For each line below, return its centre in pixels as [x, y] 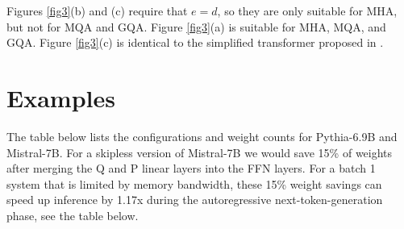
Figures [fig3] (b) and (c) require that [97, 10]
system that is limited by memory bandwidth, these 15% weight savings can [194, 183]
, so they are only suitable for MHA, [307, 10]
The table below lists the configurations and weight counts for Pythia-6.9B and [202, 136]
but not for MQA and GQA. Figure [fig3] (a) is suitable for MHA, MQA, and [196, 26]
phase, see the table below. [73, 215]
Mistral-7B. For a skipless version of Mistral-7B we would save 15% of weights [200, 152]
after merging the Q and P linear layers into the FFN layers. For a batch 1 [191, 168]
